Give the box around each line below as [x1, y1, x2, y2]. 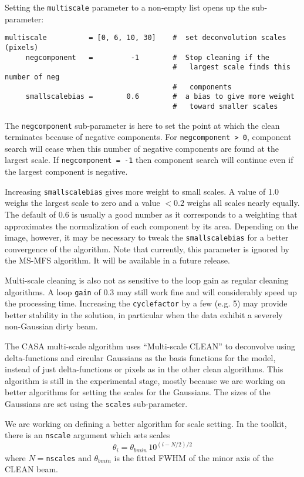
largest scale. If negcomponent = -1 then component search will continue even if [5, 154, 293, 166]
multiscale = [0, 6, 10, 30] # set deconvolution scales [5, 34, 286, 42]
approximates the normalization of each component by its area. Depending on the [5, 219, 299, 232]
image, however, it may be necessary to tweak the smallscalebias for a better [5, 231, 289, 243]
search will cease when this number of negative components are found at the [5, 142, 279, 154]
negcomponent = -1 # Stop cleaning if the [25, 53, 270, 62]
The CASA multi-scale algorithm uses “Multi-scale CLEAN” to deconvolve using [5, 340, 296, 352]
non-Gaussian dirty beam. [5, 320, 98, 332]
